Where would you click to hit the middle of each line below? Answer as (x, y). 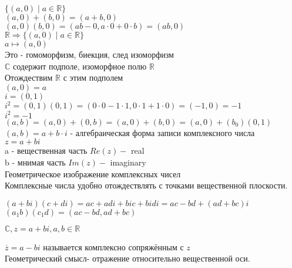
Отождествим (29, 77)
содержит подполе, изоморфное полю (80, 66)
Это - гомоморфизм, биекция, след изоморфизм (89, 54)
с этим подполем (93, 77)
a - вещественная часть (46, 150)
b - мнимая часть (35, 162)
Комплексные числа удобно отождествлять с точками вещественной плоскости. (146, 185)
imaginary (128, 162)
